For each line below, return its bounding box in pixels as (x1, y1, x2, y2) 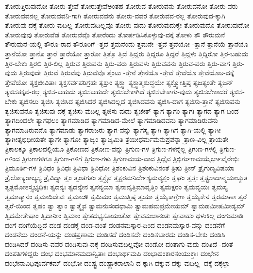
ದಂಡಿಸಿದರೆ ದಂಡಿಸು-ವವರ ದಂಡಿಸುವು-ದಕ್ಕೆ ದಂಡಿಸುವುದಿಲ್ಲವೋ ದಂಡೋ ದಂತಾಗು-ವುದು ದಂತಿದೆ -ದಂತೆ (5, 239, 233, 249)
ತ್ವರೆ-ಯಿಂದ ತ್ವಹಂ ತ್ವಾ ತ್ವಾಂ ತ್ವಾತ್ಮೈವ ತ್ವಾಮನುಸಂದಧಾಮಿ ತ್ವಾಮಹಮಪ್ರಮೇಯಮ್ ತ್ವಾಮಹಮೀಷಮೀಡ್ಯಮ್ (5, 201, 245, 211)
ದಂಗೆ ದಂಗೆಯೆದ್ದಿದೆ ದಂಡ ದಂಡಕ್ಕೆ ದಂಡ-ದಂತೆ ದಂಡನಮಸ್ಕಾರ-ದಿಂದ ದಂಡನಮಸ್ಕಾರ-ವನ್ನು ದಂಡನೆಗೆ (5, 220, 225, 230)
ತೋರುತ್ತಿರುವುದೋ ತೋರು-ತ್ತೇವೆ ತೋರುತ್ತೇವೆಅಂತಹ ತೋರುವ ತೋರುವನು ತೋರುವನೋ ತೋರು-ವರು (5, 1, 238, 11)
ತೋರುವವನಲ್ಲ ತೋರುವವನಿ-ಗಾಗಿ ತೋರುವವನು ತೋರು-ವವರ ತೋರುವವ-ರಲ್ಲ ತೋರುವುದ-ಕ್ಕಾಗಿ (5, 10, 225, 20)
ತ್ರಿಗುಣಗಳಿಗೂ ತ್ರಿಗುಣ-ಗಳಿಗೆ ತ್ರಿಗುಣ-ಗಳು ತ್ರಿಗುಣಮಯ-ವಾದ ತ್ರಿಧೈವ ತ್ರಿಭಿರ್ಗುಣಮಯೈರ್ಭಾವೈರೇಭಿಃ (22, 153, 239, 163)
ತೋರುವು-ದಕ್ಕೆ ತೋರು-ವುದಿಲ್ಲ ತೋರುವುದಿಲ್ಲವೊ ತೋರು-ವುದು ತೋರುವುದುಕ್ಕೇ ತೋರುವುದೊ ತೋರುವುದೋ (5, 20, 250, 30)
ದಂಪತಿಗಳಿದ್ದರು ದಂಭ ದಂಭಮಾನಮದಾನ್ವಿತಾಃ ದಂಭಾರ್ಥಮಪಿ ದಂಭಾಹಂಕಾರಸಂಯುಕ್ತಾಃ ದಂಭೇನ (5, 248, 219, 258)
